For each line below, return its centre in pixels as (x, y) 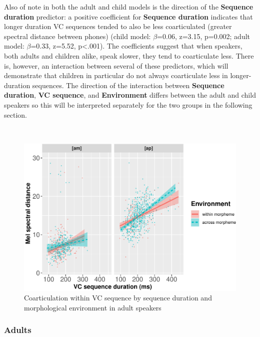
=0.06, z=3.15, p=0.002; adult (204, 36)
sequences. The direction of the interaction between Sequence (128, 85)
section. (15, 114)
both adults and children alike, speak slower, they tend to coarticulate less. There (129, 55)
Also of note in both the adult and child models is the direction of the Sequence (129, 7)
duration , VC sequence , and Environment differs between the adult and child (130, 95)
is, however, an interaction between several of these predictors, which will (116, 65)
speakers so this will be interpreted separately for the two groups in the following (128, 104)
